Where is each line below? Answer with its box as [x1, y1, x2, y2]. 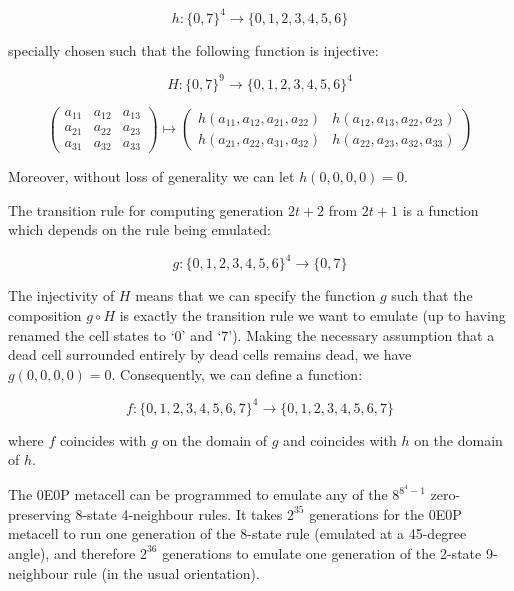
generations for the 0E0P [309, 503, 462, 524]
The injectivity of [8, 285, 115, 306]
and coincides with [283, 429, 397, 450]
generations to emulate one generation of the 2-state [162, 542, 482, 563]
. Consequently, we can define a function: [111, 363, 363, 384]
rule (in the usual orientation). [73, 562, 260, 583]
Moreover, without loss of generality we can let [8, 166, 295, 187]
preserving [8, 503, 71, 524]
